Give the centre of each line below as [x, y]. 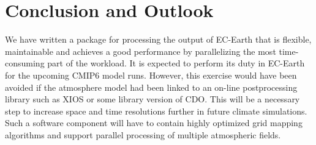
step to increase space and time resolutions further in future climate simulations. [156, 111]
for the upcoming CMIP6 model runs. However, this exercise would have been [151, 75]
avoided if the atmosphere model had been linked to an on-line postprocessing [151, 87]
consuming [25, 63]
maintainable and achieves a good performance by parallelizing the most [141, 51]
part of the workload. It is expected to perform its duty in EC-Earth [176, 63]
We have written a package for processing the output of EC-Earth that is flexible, [158, 39]
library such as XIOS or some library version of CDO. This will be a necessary [152, 99]
